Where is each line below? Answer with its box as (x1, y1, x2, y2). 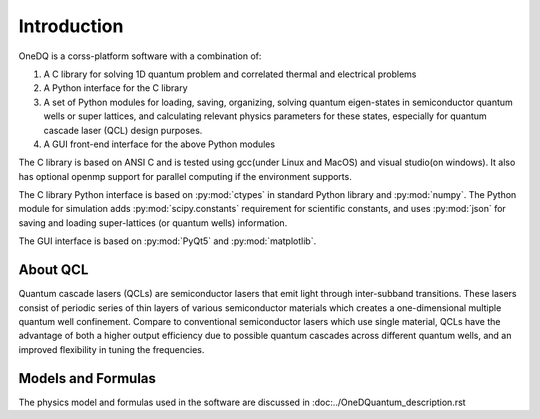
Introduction (18, 15, 124, 37)
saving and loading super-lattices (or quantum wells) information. (18, 216, 288, 229)
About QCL (18, 261, 89, 279)
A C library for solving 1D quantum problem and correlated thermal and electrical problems (43, 68, 417, 80)
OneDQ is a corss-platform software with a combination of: (18, 50, 262, 62)
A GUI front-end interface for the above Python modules (43, 138, 275, 150)
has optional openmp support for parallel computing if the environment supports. (18, 170, 352, 182)
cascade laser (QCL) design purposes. (43, 124, 203, 136)
